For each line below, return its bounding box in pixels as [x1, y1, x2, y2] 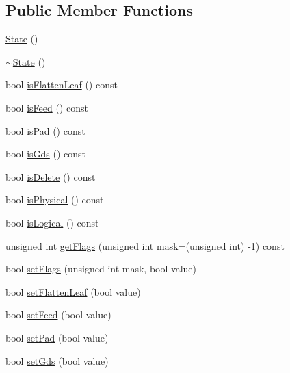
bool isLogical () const [5, 215, 99, 229]
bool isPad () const [5, 123, 85, 138]
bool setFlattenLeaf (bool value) [5, 284, 141, 298]
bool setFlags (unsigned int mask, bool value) [5, 261, 196, 276]
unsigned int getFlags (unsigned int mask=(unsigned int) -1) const [5, 238, 285, 253]
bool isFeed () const [5, 100, 88, 114]
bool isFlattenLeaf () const [5, 77, 118, 92]
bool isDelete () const [5, 169, 96, 183]
